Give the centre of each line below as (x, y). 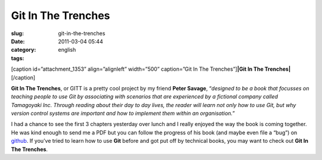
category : (24, 50)
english (67, 50)
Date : (18, 41)
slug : (17, 33)
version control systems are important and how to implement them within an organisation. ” (123, 114)
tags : (18, 58)
